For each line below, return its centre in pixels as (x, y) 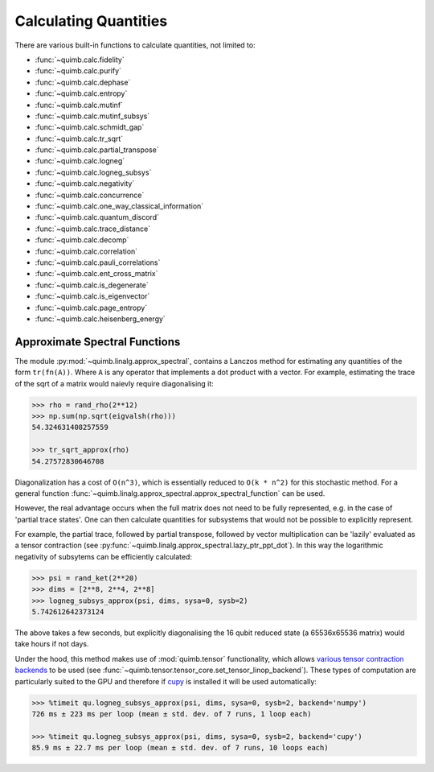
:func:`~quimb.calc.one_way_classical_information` (119, 206)
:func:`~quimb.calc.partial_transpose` (97, 150)
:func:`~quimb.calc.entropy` (81, 93)
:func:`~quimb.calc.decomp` (82, 240)
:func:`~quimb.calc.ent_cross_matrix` (96, 274)
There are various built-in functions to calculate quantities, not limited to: (135, 45)
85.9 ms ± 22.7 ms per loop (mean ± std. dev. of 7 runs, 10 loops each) (180, 748)
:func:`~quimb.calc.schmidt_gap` (90, 127)
